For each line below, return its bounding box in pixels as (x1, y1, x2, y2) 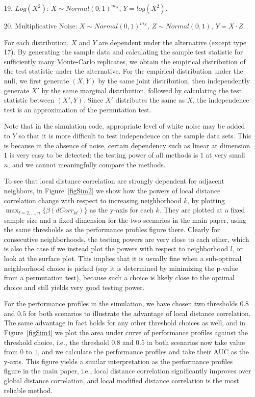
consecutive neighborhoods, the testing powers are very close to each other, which (4, 234, 249, 244)
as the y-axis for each (90, 205, 154, 215)
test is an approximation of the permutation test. (4, 104, 152, 114)
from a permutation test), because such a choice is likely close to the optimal (4, 272, 235, 283)
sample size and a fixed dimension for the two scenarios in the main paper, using (4, 214, 247, 225)
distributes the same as (115, 95, 185, 105)
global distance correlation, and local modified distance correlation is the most (4, 375, 239, 386)
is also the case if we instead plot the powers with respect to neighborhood (4, 243, 229, 254)
